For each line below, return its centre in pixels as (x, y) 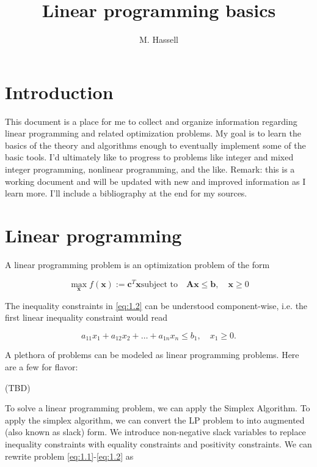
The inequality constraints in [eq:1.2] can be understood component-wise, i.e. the (156, 305)
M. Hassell (159, 39)
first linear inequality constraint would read (86, 317)
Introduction (59, 92)
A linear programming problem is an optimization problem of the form (137, 264)
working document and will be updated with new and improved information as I (155, 181)
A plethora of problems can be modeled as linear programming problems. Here (152, 355)
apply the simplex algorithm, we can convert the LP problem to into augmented (155, 420)
